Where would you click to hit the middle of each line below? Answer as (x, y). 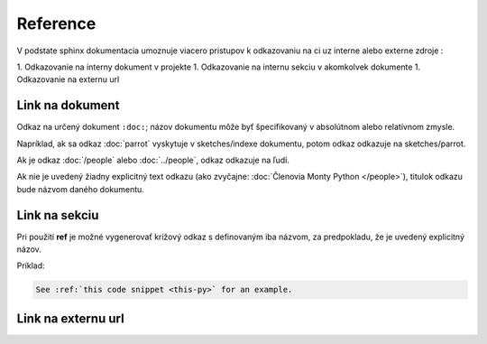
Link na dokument (68, 105)
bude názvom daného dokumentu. (80, 189)
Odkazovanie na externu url (68, 79)
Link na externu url (71, 318)
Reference (56, 23)
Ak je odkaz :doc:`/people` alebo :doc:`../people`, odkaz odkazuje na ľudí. (153, 160)
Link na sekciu (58, 215)
